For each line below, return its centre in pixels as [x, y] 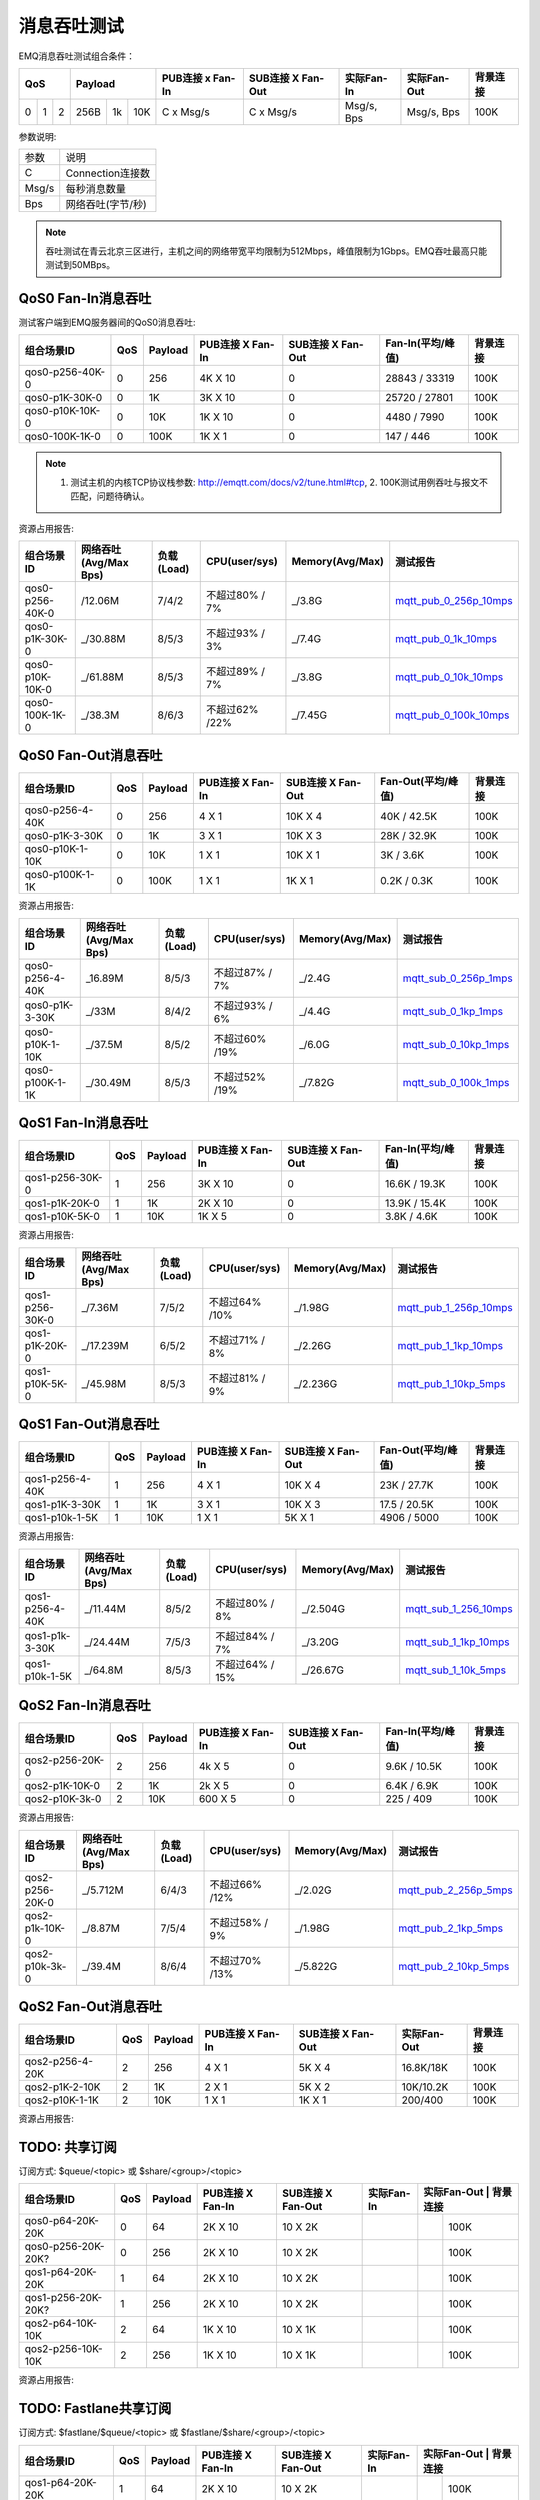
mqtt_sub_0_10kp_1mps [456, 1044]
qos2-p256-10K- [63, 2349]
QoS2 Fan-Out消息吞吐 [90, 2006]
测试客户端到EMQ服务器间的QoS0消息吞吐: [107, 322]
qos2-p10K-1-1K [62, 2100]
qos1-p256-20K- [63, 2298]
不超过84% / [245, 1636]
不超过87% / [243, 972]
